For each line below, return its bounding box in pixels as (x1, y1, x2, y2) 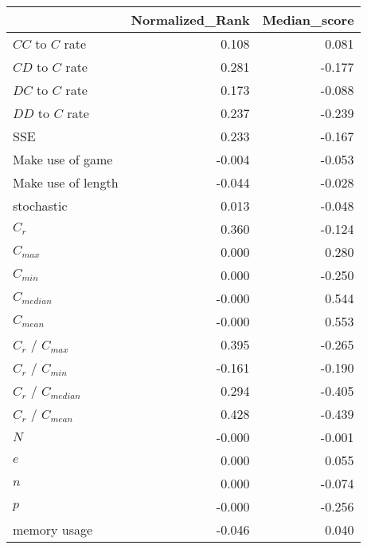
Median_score (262, 10, 354, 29)
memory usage (13, 520, 93, 539)
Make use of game (13, 150, 113, 168)
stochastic (13, 196, 68, 215)
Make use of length (13, 173, 119, 192)
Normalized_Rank (131, 10, 250, 29)
